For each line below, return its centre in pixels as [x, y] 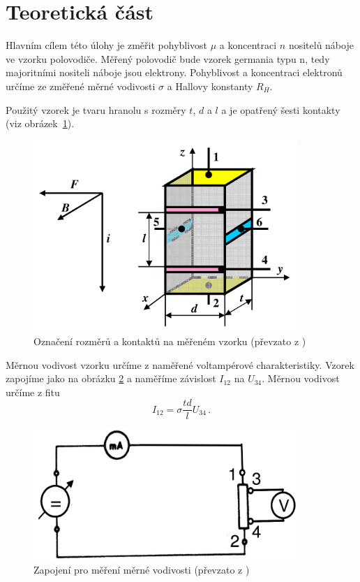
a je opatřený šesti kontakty [281, 109]
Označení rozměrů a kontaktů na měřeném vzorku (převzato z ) [170, 341]
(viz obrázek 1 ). [40, 123]
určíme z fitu [33, 392]
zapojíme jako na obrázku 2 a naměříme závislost [111, 378]
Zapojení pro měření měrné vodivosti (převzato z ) [142, 570]
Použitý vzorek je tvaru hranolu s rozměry [96, 109]
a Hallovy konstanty [210, 86]
